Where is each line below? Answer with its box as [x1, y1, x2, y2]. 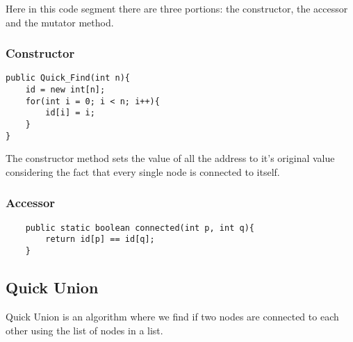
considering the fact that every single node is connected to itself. [6, 164, 280, 179]
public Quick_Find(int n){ [6, 73, 130, 83]
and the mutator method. [6, 15, 114, 29]
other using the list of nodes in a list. [6, 323, 163, 337]
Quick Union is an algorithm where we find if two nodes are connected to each [6, 309, 339, 323]
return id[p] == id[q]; [45, 234, 155, 245]
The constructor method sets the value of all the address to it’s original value [6, 151, 335, 165]
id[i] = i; [45, 108, 95, 118]
